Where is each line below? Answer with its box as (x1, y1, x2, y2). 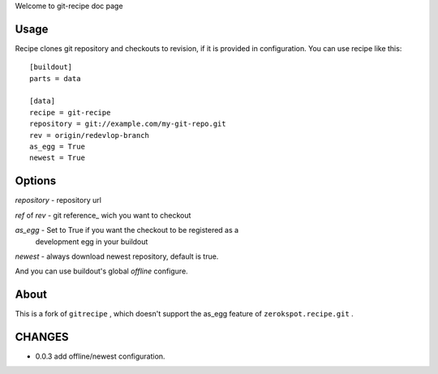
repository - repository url (15, 196, 101, 205)
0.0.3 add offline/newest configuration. (35, 351, 165, 361)
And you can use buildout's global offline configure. (15, 266, 188, 276)
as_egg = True (29, 142, 85, 152)
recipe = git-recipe (29, 108, 111, 117)
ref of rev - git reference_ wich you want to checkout (15, 210, 191, 220)
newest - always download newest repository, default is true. (15, 251, 219, 261)
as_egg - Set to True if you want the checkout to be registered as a (15, 226, 239, 235)
